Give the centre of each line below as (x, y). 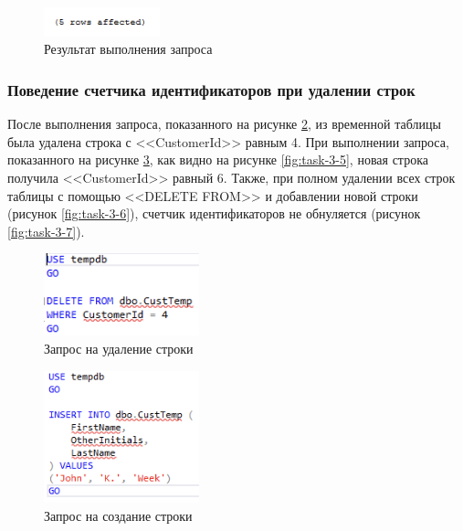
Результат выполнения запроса (128, 49)
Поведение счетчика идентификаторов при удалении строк (211, 89)
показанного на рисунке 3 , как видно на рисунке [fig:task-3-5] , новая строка (218, 159)
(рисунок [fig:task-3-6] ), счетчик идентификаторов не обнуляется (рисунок (214, 213)
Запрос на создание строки (118, 515)
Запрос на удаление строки (119, 348)
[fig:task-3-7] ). (46, 231)
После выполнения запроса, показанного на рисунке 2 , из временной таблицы (224, 124)
